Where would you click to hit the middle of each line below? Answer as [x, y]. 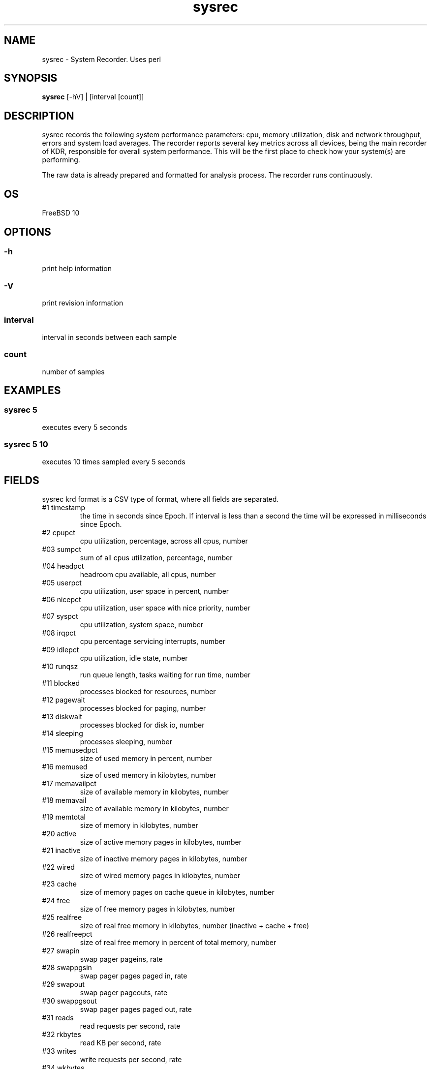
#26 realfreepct [67, 934]
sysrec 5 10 [26, 444]
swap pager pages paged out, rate [136, 1009]
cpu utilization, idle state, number [134, 658]
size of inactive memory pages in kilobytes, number [164, 859]
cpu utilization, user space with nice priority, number [165, 608]
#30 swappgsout [69, 1001]
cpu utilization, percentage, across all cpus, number [164, 541]
